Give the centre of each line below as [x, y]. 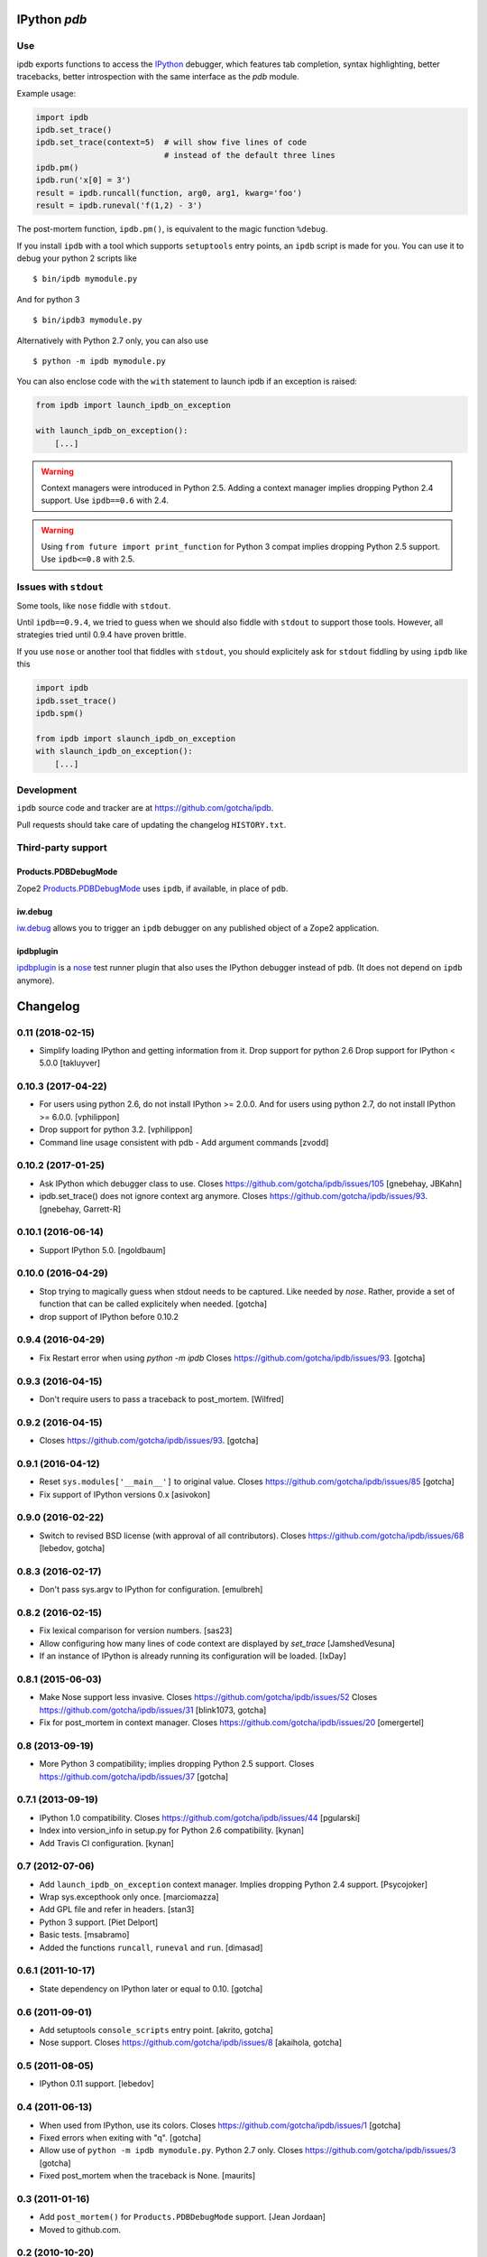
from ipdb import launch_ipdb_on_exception [133, 405]
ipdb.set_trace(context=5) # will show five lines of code [171, 143]
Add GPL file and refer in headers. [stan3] [117, 1909]
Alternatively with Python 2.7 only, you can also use [113, 340]
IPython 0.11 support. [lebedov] [97, 2084]
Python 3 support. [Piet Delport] [99, 1922]
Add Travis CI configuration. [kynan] [107, 1843]
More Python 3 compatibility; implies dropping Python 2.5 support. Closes [177, 1764]
